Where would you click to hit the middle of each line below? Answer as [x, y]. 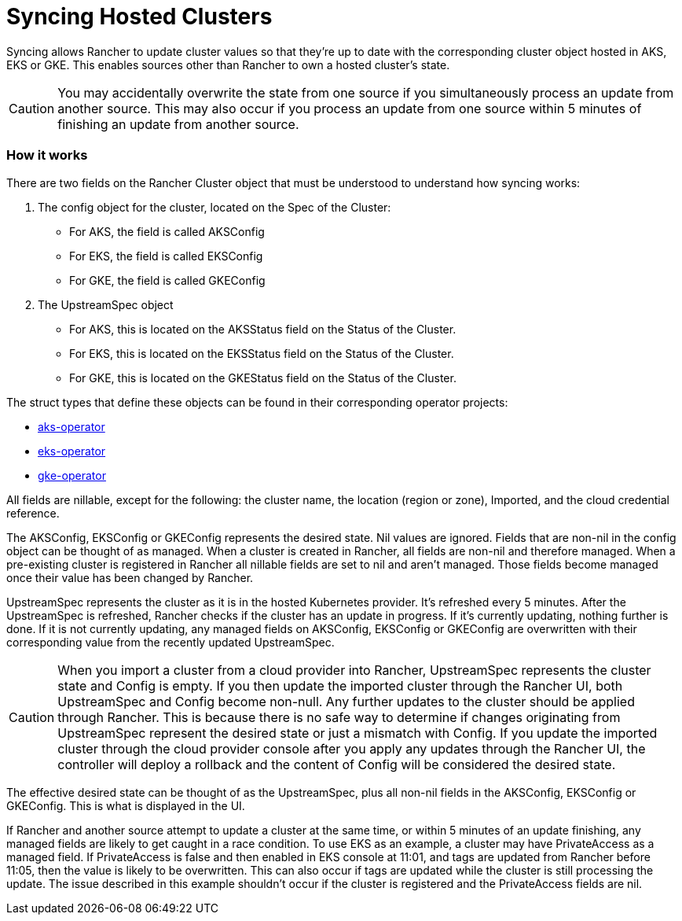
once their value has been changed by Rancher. [130, 577]
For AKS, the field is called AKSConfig [167, 231]
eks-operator [72, 451]
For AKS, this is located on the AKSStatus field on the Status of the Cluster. [263, 329]
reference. [33, 513]
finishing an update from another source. [178, 124]
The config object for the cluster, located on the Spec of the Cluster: [214, 207]
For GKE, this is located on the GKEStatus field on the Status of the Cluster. [263, 378]
